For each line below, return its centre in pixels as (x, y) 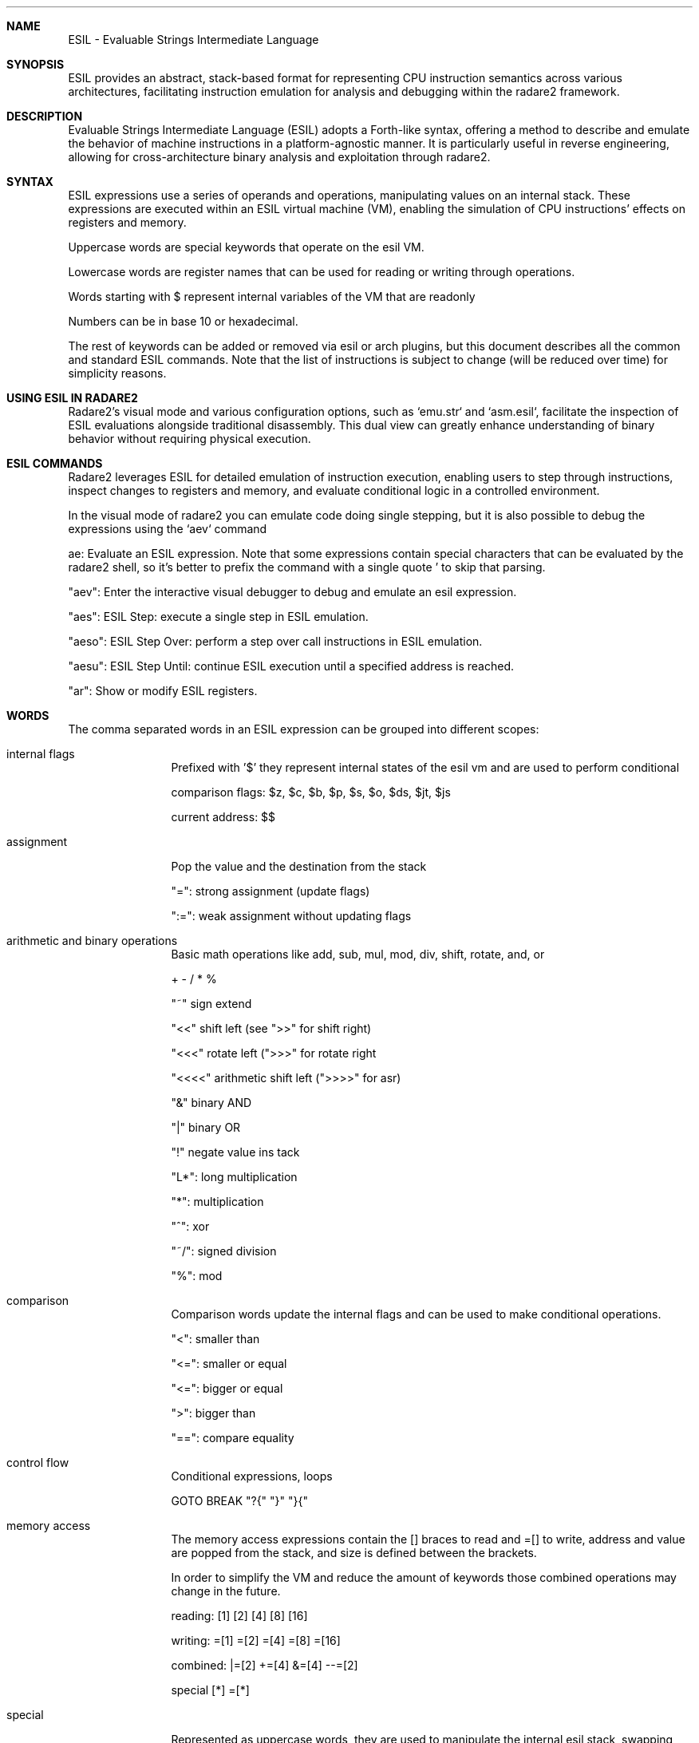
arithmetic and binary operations (92, 941)
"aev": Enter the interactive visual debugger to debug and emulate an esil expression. (292, 592)
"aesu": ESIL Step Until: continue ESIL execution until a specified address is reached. (291, 666)
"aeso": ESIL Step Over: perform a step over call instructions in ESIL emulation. (275, 641)
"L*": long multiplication (234, 1177)
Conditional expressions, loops (252, 1476)
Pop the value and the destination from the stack (299, 866)
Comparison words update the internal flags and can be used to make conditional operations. (416, 1314)
